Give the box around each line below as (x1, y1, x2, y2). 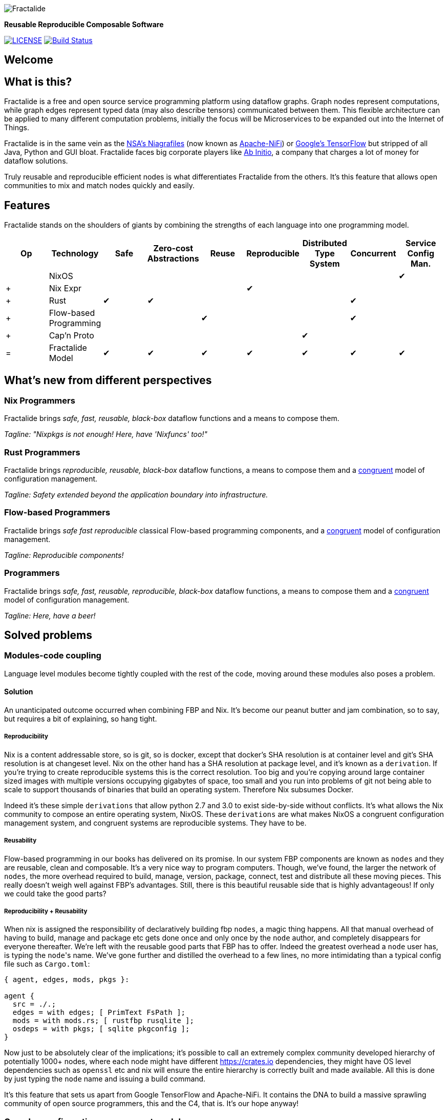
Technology (51, 248, 99, 259)
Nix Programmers (4, 395, 75, 406)
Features (4, 198, 50, 212)
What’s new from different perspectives (4, 373, 212, 387)
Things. (4, 123, 29, 132)
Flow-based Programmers (4, 507, 111, 518)
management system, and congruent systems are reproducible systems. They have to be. (4, 818, 307, 827)
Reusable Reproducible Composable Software (4, 20, 164, 29)
